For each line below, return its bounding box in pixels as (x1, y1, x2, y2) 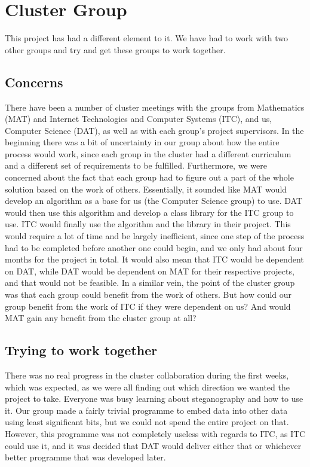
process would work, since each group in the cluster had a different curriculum (5, 147, 291, 160)
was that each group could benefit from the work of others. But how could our (5, 288, 292, 301)
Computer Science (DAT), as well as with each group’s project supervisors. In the (5, 124, 304, 136)
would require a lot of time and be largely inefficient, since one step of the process (5, 230, 305, 242)
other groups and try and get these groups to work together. (5, 43, 226, 56)
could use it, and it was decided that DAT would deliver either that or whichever (5, 439, 302, 451)
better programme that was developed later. (5, 451, 166, 463)
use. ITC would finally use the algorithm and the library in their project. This (5, 218, 291, 230)
